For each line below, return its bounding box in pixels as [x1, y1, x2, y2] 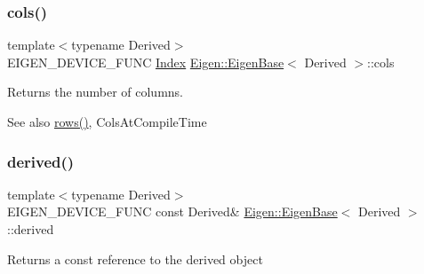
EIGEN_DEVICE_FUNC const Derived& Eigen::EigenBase [7, 202, 338, 221]
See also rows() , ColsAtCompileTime [7, 113, 207, 130]
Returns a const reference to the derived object [7, 249, 263, 268]
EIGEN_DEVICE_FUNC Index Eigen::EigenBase [7, 52, 284, 71]
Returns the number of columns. [7, 82, 183, 101]
